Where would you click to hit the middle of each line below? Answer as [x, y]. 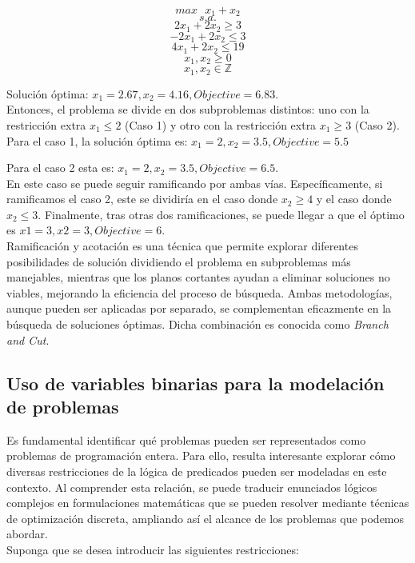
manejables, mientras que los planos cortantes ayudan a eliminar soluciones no [198, 277]
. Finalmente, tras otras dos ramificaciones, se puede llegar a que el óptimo [221, 214]
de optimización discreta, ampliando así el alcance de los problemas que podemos [206, 518]
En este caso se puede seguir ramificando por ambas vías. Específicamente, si [195, 183]
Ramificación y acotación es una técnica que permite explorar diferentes [182, 246]
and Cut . [28, 339]
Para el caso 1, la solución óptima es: [97, 140]
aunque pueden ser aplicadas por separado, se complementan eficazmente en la [199, 308]
